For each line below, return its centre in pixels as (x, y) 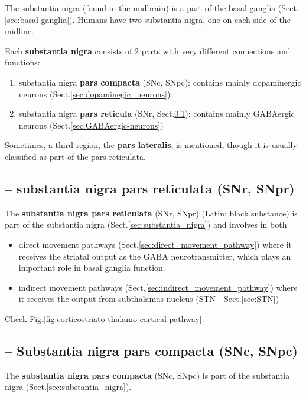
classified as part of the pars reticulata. (75, 156)
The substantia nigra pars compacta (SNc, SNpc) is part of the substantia (147, 375)
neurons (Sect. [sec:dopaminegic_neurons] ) (95, 93)
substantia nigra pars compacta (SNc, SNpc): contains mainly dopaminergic (160, 82)
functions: (22, 62)
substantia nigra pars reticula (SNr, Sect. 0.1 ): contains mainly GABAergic (157, 114)
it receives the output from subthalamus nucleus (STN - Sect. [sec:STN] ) (149, 299)
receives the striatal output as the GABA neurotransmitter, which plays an (155, 256)
